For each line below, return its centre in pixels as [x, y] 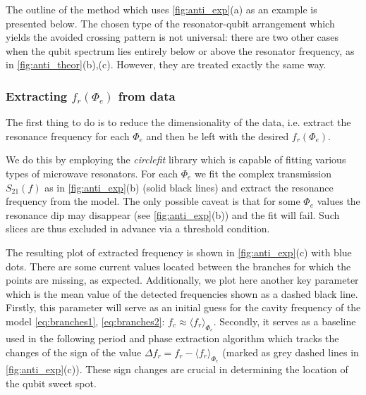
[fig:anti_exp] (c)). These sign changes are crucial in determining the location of [177, 369]
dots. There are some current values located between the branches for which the [178, 266]
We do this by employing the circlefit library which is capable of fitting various [176, 159]
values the [338, 201]
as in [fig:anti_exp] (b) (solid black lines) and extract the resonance [189, 187]
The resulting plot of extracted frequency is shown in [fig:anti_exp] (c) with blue [179, 252]
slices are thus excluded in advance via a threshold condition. [138, 228]
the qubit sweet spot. [51, 383]
